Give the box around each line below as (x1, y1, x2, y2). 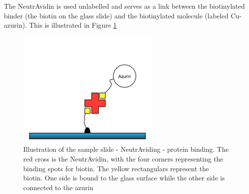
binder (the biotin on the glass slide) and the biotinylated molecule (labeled (4, 10, 229, 20)
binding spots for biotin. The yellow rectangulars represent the (23, 163, 209, 173)
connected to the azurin (23, 182, 93, 192)
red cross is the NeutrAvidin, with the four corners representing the (23, 154, 223, 164)
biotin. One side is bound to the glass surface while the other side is (23, 173, 225, 183)
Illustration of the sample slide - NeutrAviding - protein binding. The (23, 144, 229, 154)
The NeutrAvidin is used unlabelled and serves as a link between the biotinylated (4, 1, 245, 11)
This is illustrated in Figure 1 (29, 20, 117, 30)
